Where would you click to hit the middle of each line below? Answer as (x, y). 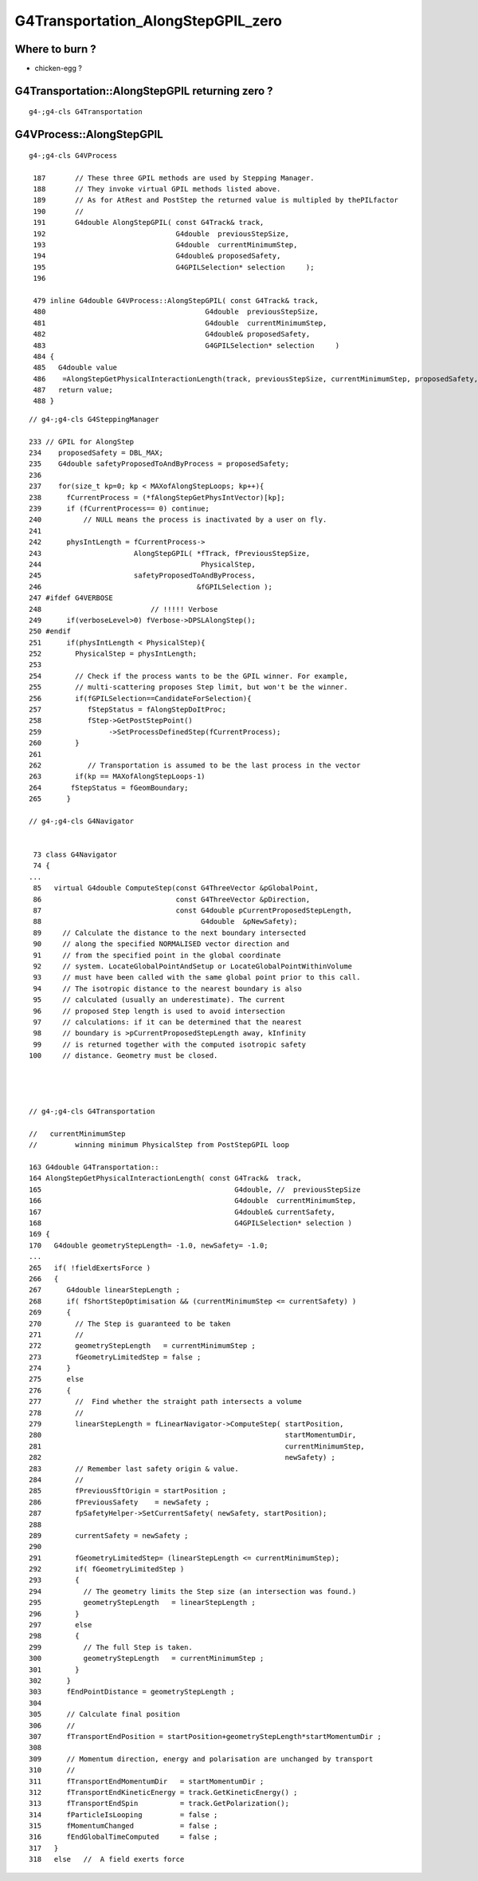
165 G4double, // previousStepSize (195, 1189)
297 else (61, 1625)
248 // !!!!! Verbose (123, 609)
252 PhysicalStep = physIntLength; (113, 654)
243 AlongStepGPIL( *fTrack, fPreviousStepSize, (170, 553)
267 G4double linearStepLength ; (105, 1290)
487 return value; (73, 390)
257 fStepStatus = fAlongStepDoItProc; (128, 710)
